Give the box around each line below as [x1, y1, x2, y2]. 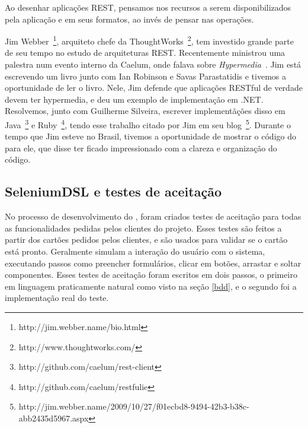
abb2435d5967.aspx [18, 411, 89, 424]
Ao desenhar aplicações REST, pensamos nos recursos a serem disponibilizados [5, 1, 291, 13]
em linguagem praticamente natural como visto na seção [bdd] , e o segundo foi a [5, 280, 297, 292]
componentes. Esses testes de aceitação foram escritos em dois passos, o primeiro [5, 268, 297, 281]
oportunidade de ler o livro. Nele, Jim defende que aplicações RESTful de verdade [5, 81, 303, 94]
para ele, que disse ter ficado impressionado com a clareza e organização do [5, 141, 277, 154]
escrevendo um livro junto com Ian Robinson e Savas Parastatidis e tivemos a [5, 69, 286, 82]
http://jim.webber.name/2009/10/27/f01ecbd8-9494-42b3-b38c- [18, 400, 249, 413]
